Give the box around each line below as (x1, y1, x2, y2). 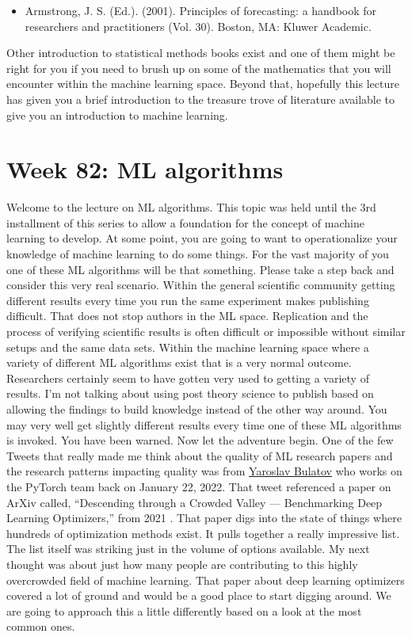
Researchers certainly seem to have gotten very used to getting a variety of (6, 369, 369, 386)
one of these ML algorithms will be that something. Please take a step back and (6, 261, 395, 277)
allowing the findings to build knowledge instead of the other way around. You (6, 401, 387, 417)
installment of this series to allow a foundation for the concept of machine (6, 214, 364, 231)
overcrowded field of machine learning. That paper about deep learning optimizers (6, 571, 405, 588)
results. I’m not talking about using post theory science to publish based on (6, 385, 374, 402)
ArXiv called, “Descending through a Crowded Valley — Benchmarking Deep (6, 494, 383, 510)
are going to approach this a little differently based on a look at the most (6, 602, 362, 619)
